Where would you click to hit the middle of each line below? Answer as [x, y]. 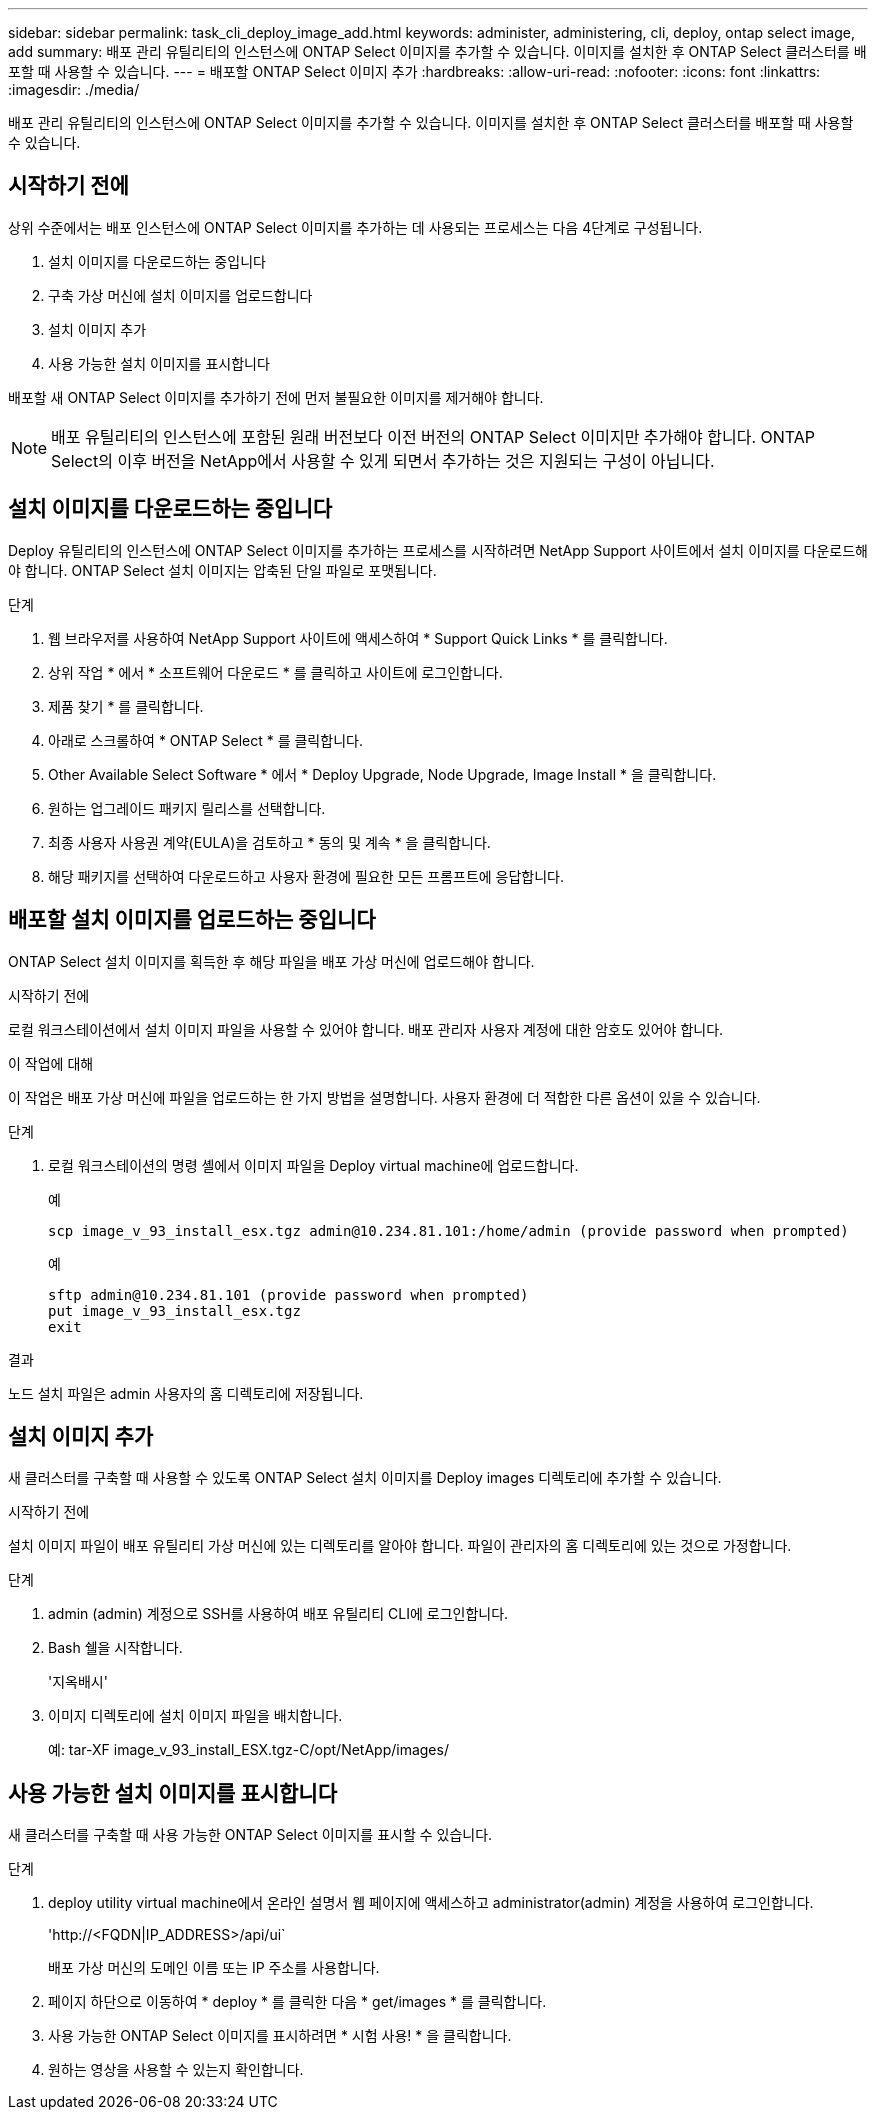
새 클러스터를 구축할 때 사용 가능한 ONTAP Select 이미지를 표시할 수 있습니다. [250, 1835]
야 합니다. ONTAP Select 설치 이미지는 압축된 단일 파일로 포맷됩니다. [222, 570]
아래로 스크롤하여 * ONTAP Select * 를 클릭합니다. [205, 740]
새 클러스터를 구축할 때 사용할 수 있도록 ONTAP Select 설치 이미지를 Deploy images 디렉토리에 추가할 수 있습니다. [365, 1478]
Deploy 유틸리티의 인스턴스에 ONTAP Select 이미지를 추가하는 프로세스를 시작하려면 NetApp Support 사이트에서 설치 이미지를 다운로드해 [438, 550]
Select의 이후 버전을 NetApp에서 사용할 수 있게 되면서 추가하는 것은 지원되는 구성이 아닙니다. [383, 460]
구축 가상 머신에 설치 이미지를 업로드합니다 [180, 295]
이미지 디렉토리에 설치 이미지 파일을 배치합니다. [195, 1716]
